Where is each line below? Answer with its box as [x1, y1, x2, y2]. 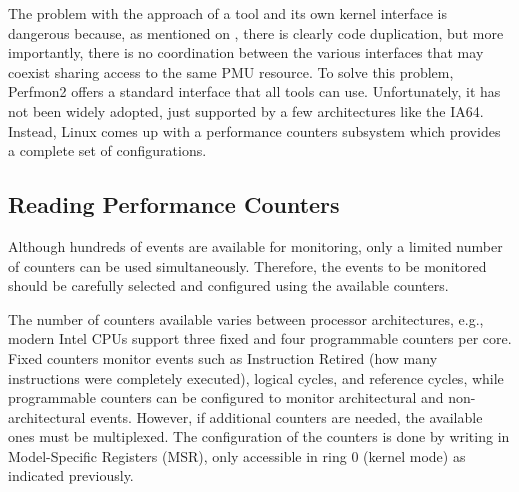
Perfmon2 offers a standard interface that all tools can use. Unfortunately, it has [8, 81, 501, 102]
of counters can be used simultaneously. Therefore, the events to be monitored [8, 255, 487, 276]
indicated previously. [8, 465, 134, 486]
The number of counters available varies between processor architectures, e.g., [8, 308, 484, 329]
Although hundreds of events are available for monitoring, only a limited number [8, 235, 503, 256]
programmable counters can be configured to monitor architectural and [8, 387, 444, 408]
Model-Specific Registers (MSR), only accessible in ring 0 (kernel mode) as [8, 445, 466, 466]
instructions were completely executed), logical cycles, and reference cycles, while [8, 367, 504, 388]
